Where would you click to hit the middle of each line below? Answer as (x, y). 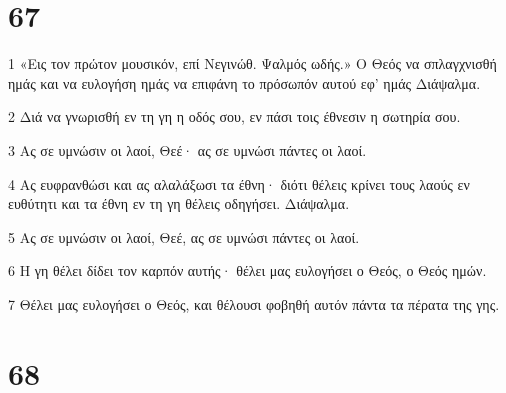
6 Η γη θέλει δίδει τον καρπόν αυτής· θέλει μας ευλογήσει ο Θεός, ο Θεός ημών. (247, 270)
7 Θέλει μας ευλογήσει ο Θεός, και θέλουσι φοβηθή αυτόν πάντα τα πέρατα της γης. (254, 303)
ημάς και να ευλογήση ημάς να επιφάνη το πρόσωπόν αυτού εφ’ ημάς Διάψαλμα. (244, 82)
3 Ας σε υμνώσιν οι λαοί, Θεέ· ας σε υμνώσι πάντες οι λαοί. (187, 149)
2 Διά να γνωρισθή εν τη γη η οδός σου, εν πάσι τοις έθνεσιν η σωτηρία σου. (234, 116)
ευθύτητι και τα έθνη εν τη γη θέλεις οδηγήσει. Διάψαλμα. (179, 203)
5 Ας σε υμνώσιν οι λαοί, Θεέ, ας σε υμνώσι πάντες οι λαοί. (184, 236)
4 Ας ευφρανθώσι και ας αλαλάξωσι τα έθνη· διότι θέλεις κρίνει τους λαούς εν (239, 183)
